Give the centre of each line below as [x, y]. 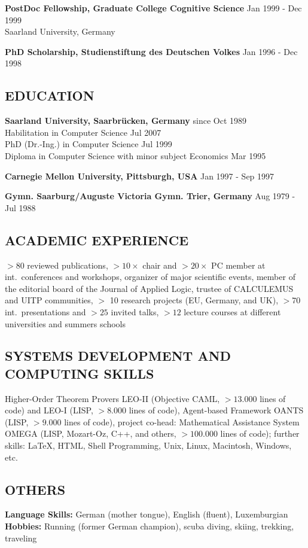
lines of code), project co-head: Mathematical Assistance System [182, 421]
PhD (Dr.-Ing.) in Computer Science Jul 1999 [89, 144]
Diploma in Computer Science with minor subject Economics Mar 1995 [135, 155]
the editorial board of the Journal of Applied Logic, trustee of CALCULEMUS [149, 288]
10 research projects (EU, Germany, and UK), [194, 300]
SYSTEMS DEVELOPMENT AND [118, 356]
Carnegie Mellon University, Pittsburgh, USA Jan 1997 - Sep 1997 [140, 176]
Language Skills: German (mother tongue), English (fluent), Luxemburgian [147, 514]
